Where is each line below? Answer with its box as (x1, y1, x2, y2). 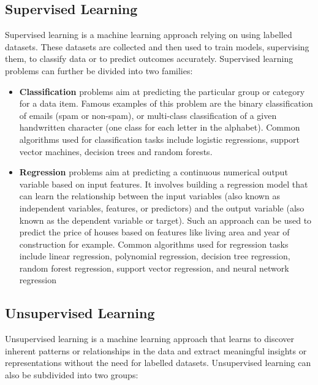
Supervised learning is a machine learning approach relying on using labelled (5, 28, 292, 41)
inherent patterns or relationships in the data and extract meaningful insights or (5, 344, 307, 357)
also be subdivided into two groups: (5, 368, 138, 381)
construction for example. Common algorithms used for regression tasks (19, 237, 289, 250)
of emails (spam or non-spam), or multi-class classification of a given (19, 109, 277, 121)
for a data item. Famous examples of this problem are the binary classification (19, 97, 313, 110)
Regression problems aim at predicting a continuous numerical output (19, 166, 288, 178)
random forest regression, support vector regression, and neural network (19, 261, 289, 274)
